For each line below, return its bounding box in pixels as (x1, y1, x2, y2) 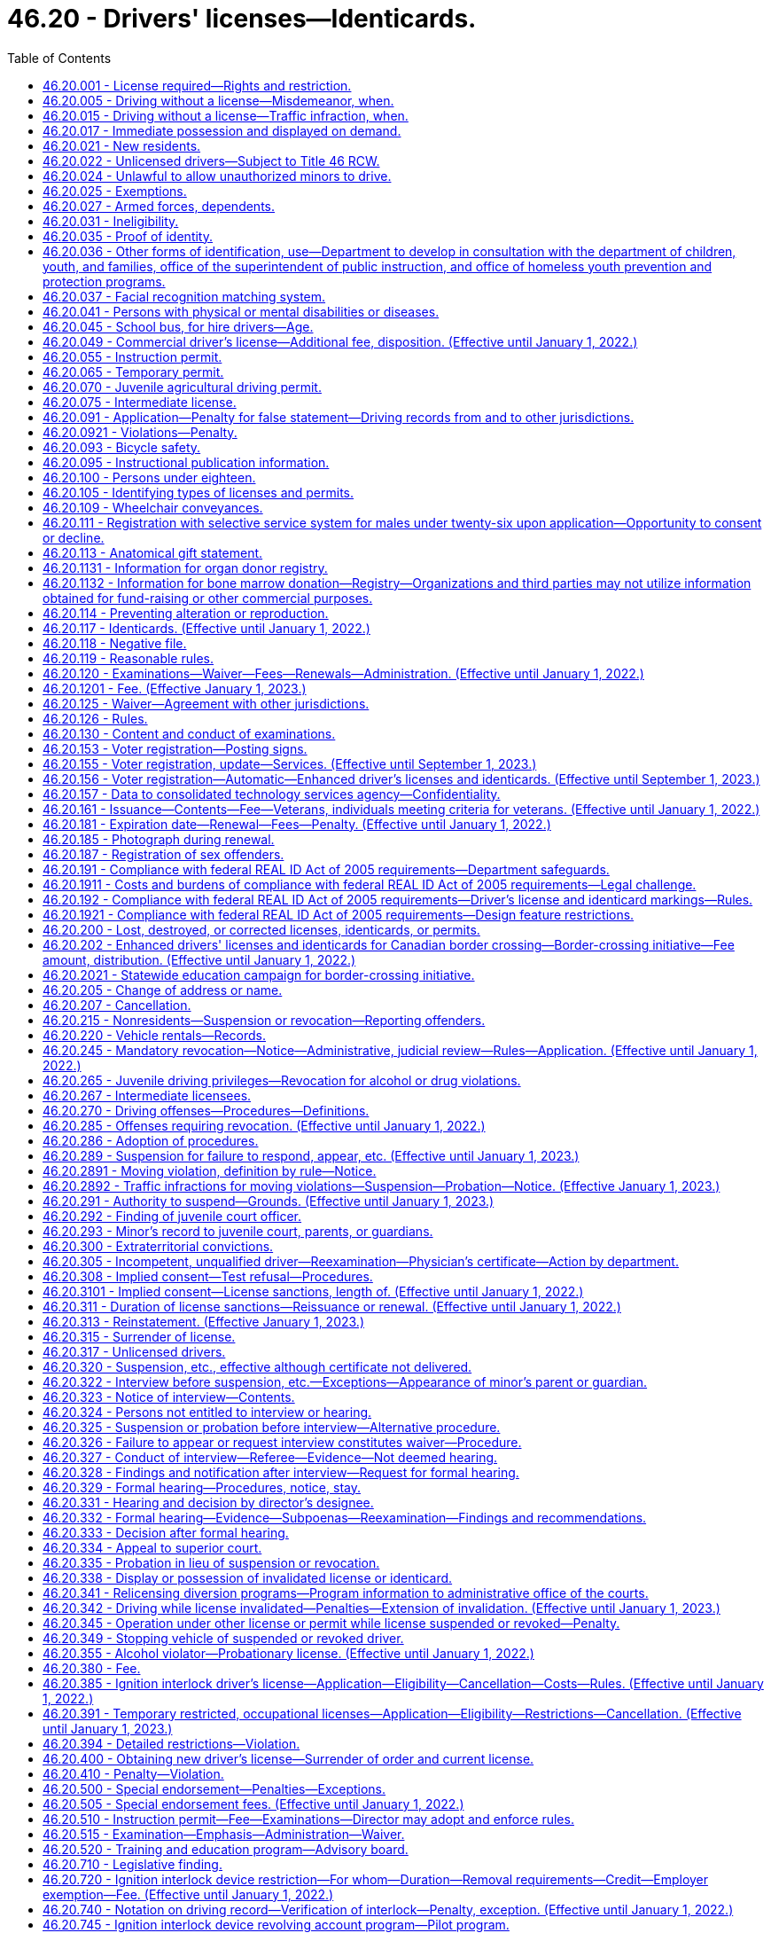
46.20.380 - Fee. (43, 1660, 141, 1676)
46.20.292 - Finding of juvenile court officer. (43, 1208, 302, 1224)
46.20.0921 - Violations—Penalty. (43, 424, 238, 440)
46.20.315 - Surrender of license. (43, 1328, 236, 1344)
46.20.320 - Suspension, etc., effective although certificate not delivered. (43, 1358, 472, 1374)
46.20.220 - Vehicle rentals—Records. (43, 1027, 266, 1043)
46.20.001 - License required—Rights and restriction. (43, 77, 352, 93)
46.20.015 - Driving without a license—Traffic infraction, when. (43, 107, 409, 123)
